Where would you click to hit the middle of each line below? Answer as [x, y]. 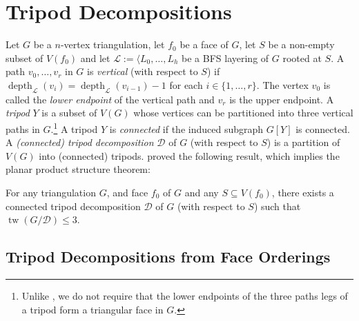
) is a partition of [303, 142]
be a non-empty [301, 44]
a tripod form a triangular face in [93, 309]
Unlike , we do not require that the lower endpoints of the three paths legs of [185, 295]
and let [95, 58]
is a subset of [69, 113]
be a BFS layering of [225, 58]
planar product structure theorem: [78, 169]
